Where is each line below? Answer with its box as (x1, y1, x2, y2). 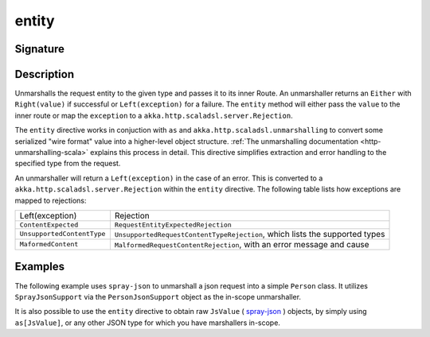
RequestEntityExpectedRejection (114, 220, 233, 229)
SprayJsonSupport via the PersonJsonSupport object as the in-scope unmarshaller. (14, 292, 302, 301)
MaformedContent (19, 240, 79, 249)
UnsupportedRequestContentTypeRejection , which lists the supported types (114, 228, 385, 239)
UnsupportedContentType (19, 230, 106, 238)
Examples (14, 260, 65, 273)
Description (14, 68, 75, 81)
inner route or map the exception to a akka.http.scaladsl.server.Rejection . (14, 110, 294, 120)
